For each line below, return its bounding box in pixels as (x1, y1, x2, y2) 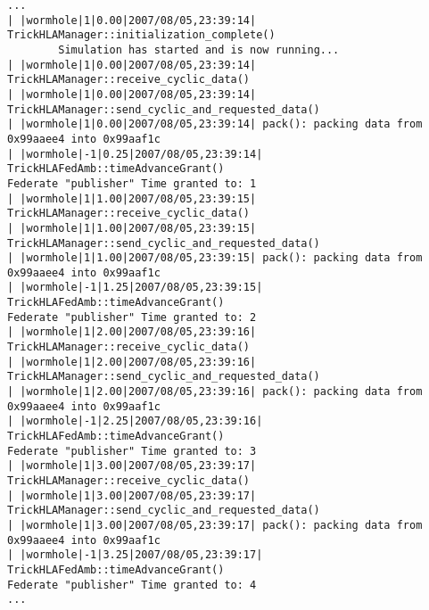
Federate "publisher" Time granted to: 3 (7, 444, 257, 457)
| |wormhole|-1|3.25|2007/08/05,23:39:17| (7, 548, 263, 562)
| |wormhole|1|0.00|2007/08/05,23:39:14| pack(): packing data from (7, 118, 423, 131)
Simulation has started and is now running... (58, 43, 340, 56)
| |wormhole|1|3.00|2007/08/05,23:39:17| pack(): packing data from (7, 518, 423, 532)
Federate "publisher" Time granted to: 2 (7, 310, 257, 324)
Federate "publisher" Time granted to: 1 (7, 177, 257, 190)
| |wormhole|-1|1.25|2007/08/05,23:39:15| (7, 281, 263, 294)
